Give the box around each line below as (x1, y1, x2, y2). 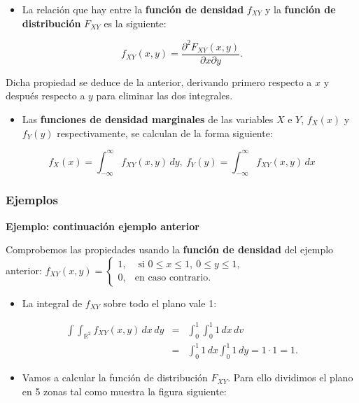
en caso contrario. (134, 273, 211, 283)
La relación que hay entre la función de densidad (22, 2, 244, 16)
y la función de (265, 2, 336, 16)
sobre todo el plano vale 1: (104, 295, 217, 310)
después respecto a (6, 88, 85, 103)
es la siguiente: (104, 15, 167, 30)
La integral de (22, 295, 83, 310)
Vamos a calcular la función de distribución (22, 370, 208, 385)
